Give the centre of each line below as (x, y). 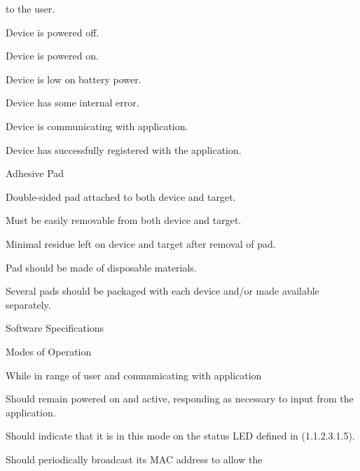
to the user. (30, 8)
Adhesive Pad (35, 173)
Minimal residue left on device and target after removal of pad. (141, 243)
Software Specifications (55, 328)
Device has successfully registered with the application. (124, 149)
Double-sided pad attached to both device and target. (121, 196)
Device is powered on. (52, 56)
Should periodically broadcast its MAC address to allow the (134, 459)
